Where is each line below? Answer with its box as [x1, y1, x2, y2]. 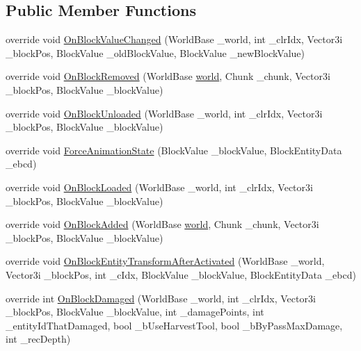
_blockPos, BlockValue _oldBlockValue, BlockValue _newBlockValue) [6, 45, 305, 60]
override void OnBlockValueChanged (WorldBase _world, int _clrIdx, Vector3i [6, 32, 343, 47]
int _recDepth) [6, 332, 71, 346]
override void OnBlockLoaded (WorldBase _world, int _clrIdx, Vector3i [6, 179, 313, 194]
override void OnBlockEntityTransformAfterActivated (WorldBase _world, [6, 254, 325, 268]
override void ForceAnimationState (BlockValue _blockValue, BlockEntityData [6, 142, 342, 157]
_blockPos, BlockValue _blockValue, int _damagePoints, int [6, 304, 264, 319]
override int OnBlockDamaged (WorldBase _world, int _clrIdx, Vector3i [6, 291, 316, 305]
